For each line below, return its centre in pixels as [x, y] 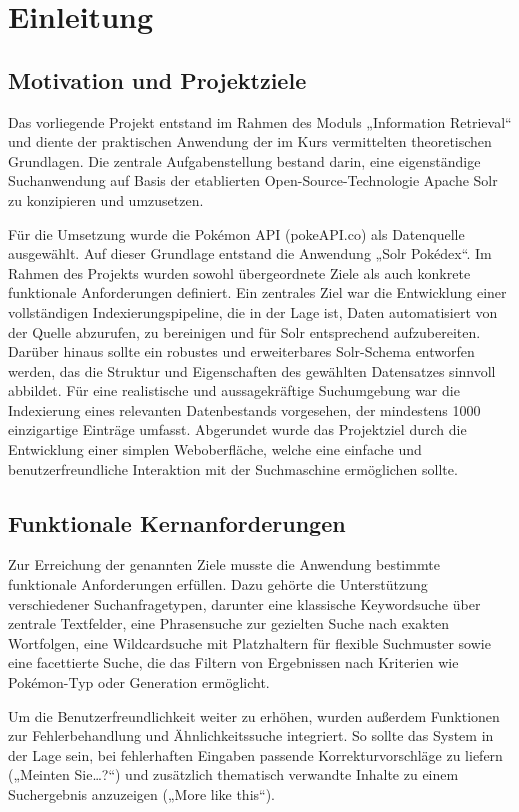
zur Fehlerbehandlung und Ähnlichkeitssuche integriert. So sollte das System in [251, 735]
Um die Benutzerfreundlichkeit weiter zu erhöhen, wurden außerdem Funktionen [254, 715]
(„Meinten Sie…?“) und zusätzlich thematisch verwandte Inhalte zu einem [233, 774]
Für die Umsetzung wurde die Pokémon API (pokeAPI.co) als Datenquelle [236, 233]
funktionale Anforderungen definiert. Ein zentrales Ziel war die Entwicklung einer [257, 292]
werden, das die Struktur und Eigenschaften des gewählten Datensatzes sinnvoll [252, 370]
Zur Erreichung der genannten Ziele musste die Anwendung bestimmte [224, 564]
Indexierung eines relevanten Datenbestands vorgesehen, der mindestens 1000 [244, 409]
